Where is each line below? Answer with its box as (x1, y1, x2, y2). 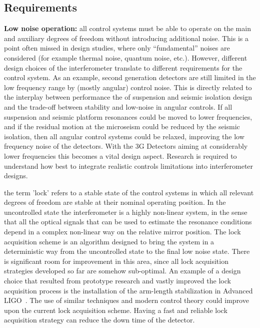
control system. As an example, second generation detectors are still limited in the (4, 72, 256, 83)
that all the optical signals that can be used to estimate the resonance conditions (4, 216, 252, 227)
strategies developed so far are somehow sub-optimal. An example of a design (4, 265, 241, 276)
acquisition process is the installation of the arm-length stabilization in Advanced (4, 285, 253, 295)
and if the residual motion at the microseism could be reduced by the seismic (4, 121, 240, 132)
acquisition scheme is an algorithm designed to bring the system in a (4, 236, 214, 246)
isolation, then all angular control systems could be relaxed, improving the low (4, 131, 244, 141)
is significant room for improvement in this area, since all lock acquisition (4, 255, 228, 266)
